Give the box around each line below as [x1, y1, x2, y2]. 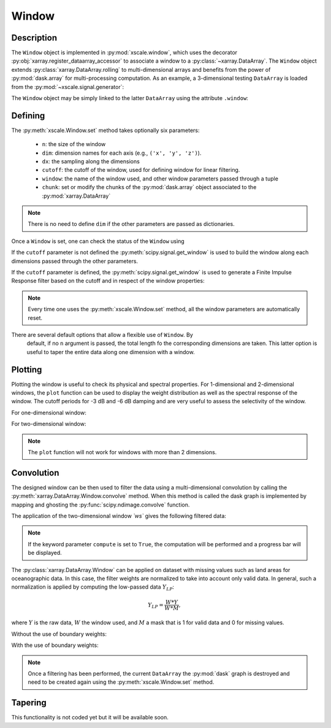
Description [11, 33, 58, 43]
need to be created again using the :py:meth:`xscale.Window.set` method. [28, 678, 215, 686]
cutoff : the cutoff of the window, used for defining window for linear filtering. [42, 166, 240, 174]
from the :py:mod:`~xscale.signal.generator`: [11, 83, 124, 90]
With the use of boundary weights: [11, 641, 99, 649]
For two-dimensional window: [11, 420, 86, 428]
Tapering [11, 697, 47, 708]
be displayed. [28, 549, 63, 557]
